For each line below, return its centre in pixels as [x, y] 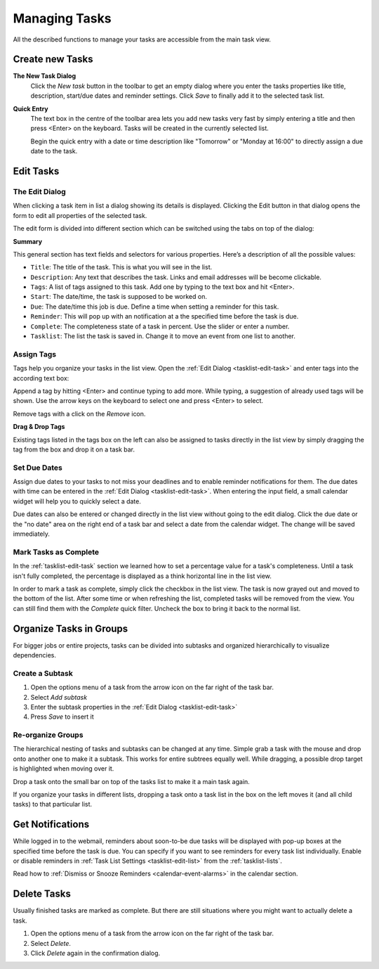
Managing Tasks [62, 18]
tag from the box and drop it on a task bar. [74, 449]
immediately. [32, 534]
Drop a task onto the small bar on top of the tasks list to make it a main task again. [132, 781]
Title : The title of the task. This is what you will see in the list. [121, 267]
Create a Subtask [43, 673]
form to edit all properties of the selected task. [80, 215]
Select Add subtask [59, 697]
